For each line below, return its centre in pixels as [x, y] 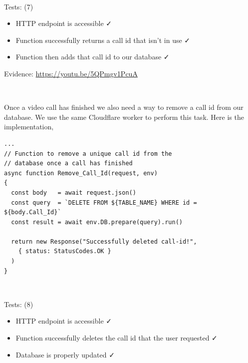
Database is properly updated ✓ [65, 354]
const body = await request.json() [74, 192]
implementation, [29, 127]
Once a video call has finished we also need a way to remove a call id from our [124, 107]
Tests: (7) [19, 6]
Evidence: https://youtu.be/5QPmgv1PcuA [71, 73]
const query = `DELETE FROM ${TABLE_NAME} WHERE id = [104, 202]
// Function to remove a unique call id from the [88, 154]
